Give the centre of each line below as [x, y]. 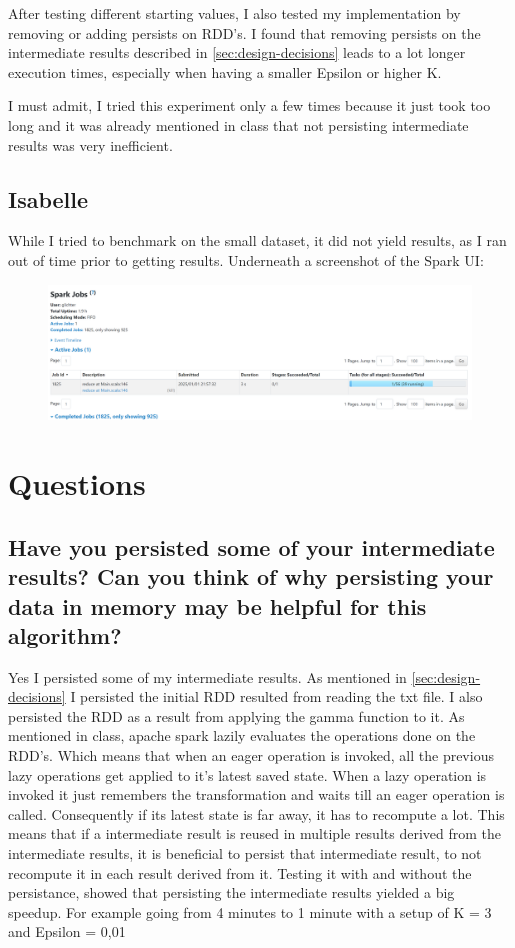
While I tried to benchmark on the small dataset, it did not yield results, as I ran [257, 240]
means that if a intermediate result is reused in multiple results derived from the [255, 833]
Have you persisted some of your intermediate [251, 546]
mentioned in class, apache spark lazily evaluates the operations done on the [242, 735]
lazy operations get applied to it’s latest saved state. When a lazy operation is [247, 774]
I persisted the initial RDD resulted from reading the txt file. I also [276, 696]
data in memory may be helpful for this [217, 605]
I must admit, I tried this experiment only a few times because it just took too [249, 105]
